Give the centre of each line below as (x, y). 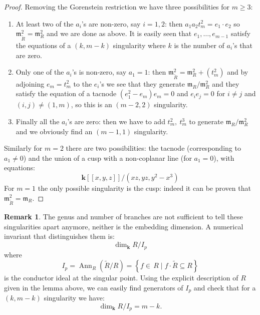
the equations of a (43, 45)
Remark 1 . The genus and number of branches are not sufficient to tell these (123, 217)
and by (238, 72)
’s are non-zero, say (111, 23)
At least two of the (45, 23)
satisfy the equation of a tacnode (66, 93)
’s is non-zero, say (99, 72)
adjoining (30, 83)
